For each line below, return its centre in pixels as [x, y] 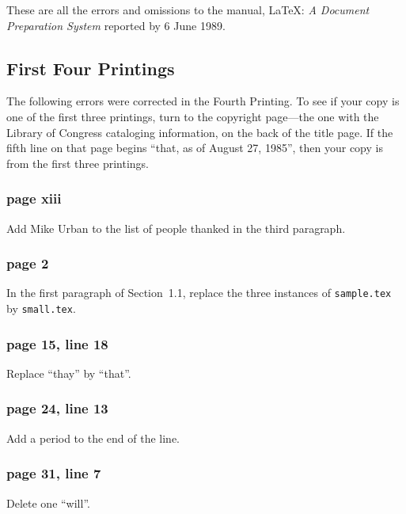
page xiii [34, 198]
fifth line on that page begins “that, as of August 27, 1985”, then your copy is [195, 148]
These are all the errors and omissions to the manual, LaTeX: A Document [188, 10]
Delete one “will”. [48, 503]
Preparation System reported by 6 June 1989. [116, 25]
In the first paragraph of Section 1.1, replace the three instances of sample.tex [199, 293]
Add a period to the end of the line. [93, 438]
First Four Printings [91, 68]
